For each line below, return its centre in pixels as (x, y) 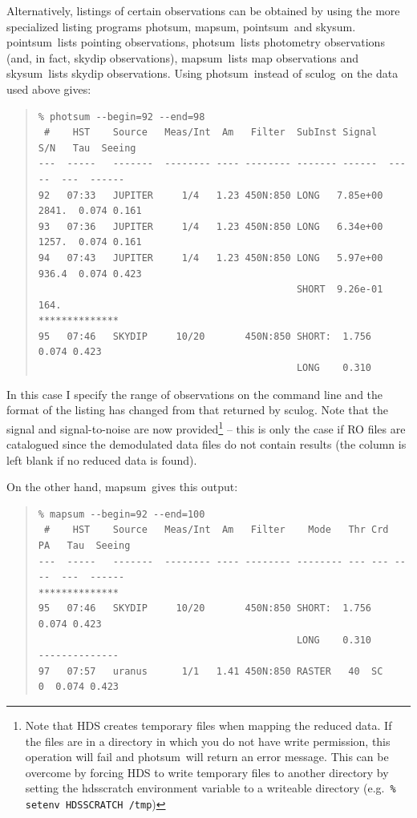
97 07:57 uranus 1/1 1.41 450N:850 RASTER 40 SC (211, 671)
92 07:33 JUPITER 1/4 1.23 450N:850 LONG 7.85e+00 (211, 195)
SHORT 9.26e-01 (340, 290)
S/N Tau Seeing (87, 148)
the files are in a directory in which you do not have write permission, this (208, 741)
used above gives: (49, 89)
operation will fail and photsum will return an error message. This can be (207, 757)
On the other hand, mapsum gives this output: (122, 487)
